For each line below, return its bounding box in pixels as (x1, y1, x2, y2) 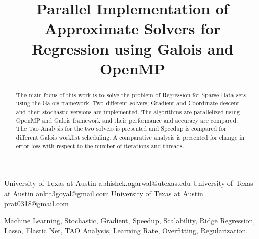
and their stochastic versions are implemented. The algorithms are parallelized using (16, 108, 240, 116)
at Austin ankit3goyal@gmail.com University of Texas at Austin (4, 188, 203, 198)
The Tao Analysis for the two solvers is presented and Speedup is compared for (16, 124, 226, 133)
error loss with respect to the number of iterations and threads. (16, 141, 185, 150)
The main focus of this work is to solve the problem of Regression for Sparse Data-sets (16, 90, 246, 99)
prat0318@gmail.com (4, 198, 69, 208)
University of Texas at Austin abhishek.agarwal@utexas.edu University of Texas (4, 178, 253, 189)
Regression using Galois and (31, 38, 234, 59)
